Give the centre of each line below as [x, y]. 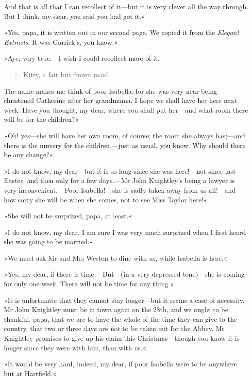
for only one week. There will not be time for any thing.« [89, 284]
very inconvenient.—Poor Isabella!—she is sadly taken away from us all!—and [120, 190]
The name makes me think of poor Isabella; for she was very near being [111, 91]
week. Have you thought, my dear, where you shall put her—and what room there [126, 109]
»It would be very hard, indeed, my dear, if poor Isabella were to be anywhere [120, 364]
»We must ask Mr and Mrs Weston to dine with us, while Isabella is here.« [116, 257]
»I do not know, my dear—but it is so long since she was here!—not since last [120, 171]
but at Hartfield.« [30, 373]
